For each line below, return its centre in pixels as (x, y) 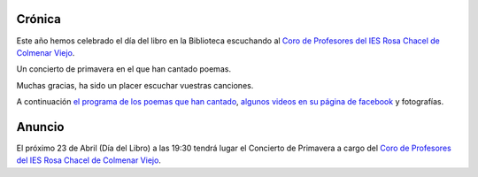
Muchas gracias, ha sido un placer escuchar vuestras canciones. (135, 85)
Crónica (39, 19)
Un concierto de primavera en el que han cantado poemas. (124, 69)
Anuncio (40, 127)
